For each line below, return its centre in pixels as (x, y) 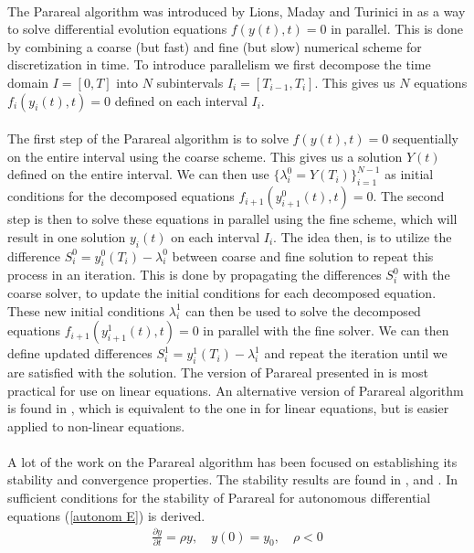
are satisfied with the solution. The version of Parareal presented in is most (218, 372)
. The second (409, 196)
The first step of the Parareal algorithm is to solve (148, 138)
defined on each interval (181, 100)
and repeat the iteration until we (356, 353)
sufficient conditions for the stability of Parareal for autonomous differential (219, 498)
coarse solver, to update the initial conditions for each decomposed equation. (222, 292)
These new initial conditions (86, 310)
